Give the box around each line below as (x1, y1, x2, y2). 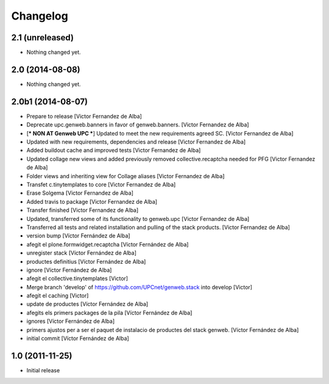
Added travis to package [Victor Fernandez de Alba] (26, 198, 158, 205)
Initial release (26, 366, 60, 374)
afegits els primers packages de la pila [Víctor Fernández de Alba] (26, 309, 193, 316)
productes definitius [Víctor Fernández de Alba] (26, 258, 146, 265)
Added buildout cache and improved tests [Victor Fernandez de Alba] (26, 147, 201, 154)
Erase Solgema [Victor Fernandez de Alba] (26, 189, 134, 197)
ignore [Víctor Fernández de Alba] (26, 266, 112, 274)
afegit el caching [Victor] (26, 292, 89, 299)
